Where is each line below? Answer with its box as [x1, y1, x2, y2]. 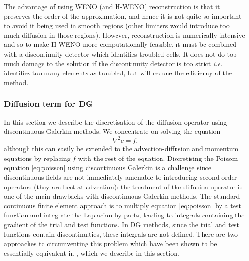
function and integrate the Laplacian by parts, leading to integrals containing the [4, 210, 245, 220]
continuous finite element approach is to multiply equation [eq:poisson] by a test [4, 200, 241, 210]
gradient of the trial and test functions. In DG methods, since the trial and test [4, 219, 239, 229]
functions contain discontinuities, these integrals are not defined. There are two [4, 229, 238, 239]
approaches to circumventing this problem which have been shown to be [4, 238, 217, 248]
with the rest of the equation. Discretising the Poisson [78, 153, 238, 163]
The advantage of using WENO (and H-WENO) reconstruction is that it [4, 1, 220, 11]
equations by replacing [4, 153, 71, 163]
